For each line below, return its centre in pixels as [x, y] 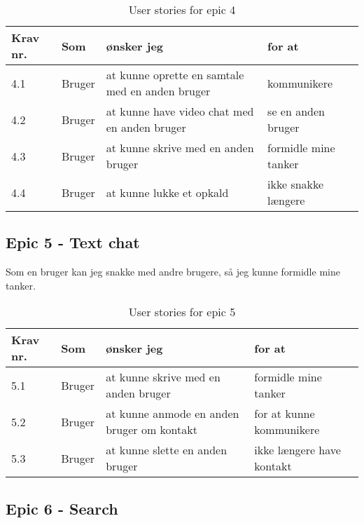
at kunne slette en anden [167, 450]
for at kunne [285, 414]
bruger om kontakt [152, 430]
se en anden [296, 111]
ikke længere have [297, 450]
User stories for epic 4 [182, 9]
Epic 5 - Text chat [73, 242]
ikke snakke [296, 184]
